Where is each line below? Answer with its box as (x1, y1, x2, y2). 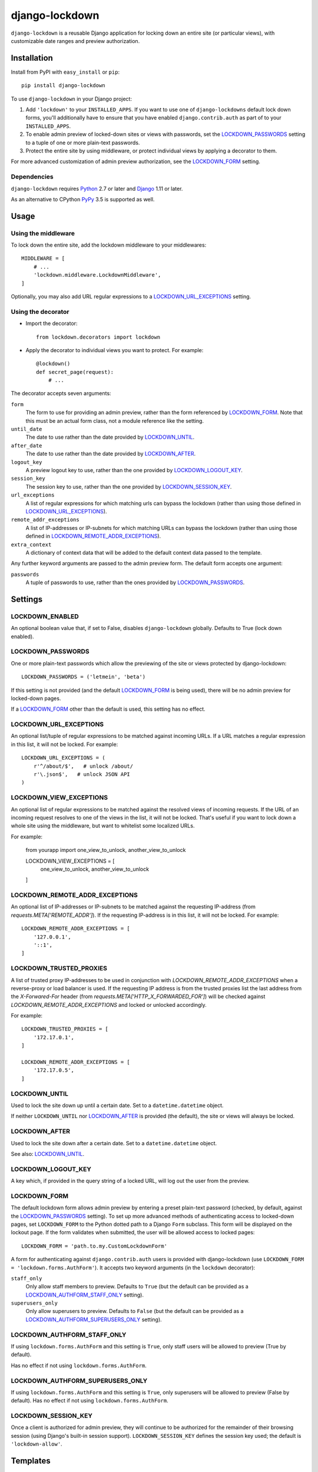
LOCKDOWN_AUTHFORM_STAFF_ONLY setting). (25, 1291, 144, 1298)
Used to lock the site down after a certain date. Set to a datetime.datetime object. (11, 1139, 217, 1146)
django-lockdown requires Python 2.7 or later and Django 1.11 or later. (11, 185, 183, 192)
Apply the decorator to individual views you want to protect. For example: (25, 346, 204, 353)
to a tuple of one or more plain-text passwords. (25, 139, 140, 146)
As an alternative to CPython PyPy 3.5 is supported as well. (11, 195, 155, 203)
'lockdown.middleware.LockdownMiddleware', (33, 271, 161, 279)
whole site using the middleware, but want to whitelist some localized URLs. (11, 822, 195, 830)
